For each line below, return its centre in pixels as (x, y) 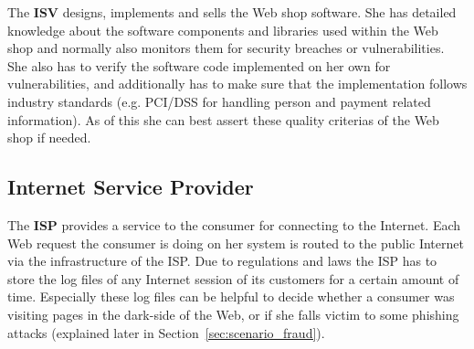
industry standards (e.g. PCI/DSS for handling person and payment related (219, 101)
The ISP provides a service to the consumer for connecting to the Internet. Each (234, 224)
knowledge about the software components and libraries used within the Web (223, 30)
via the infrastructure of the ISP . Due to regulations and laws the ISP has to (222, 261)
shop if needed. (49, 137)
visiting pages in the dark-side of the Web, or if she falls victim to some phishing (233, 314)
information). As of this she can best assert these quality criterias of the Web (223, 119)
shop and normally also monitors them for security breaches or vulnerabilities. (226, 48)
